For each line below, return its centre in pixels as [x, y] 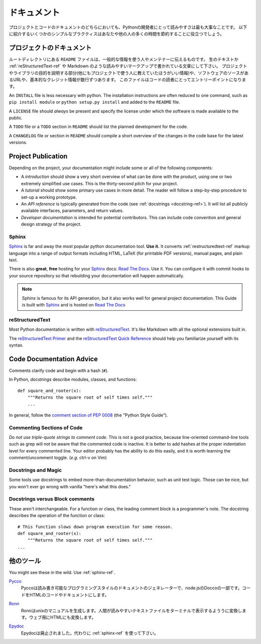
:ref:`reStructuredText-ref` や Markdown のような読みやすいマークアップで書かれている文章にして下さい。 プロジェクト [128, 66]
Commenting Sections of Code [46, 428]
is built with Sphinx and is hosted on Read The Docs [74, 305]
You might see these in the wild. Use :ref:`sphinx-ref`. [62, 572]
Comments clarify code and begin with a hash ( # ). [59, 370]
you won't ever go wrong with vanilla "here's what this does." [70, 486]
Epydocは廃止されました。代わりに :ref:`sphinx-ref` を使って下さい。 [90, 633]
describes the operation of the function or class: [57, 515]
